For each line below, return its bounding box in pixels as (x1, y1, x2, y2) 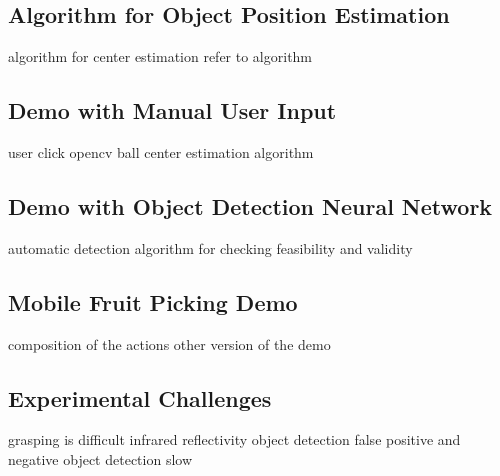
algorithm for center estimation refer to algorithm (8, 46, 313, 67)
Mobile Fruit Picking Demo (8, 286, 298, 317)
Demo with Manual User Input (8, 95, 337, 126)
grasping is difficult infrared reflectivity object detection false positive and (8, 429, 461, 450)
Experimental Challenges (8, 382, 272, 413)
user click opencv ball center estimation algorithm (8, 142, 314, 162)
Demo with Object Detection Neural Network (8, 190, 493, 221)
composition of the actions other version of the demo (8, 333, 331, 354)
